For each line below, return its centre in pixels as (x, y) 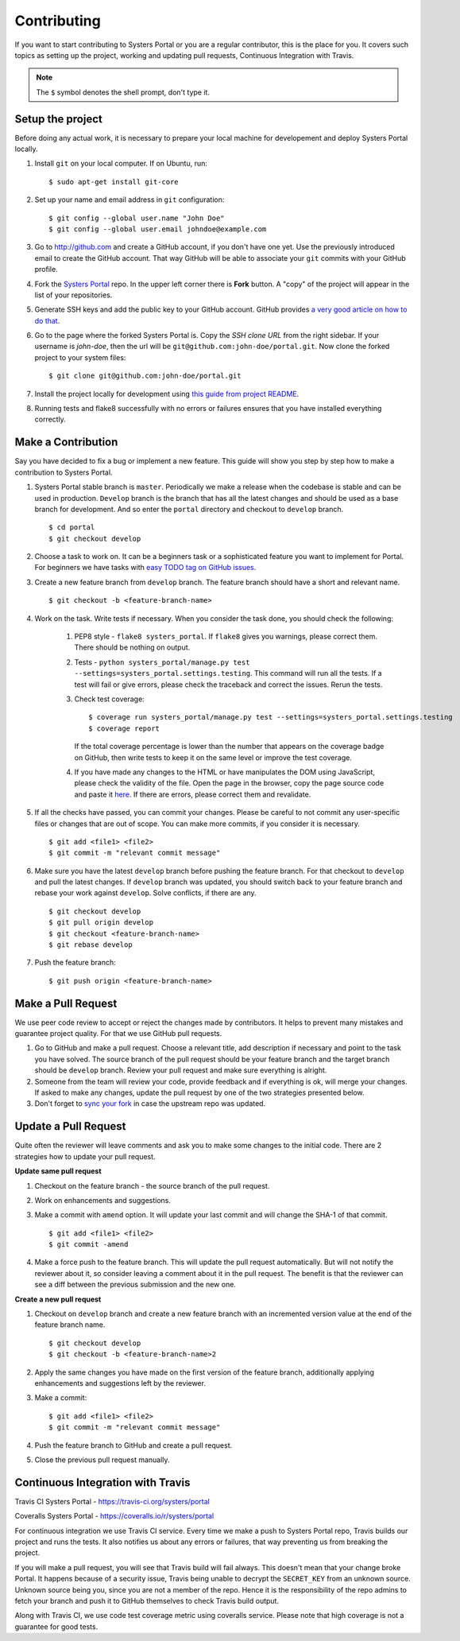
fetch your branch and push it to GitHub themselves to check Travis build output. (147, 1600)
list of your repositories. (73, 295)
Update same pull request (58, 1171)
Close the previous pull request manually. (102, 1460)
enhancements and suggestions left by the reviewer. (120, 1383)
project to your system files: (80, 357)
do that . (47, 320)
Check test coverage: (109, 699)
